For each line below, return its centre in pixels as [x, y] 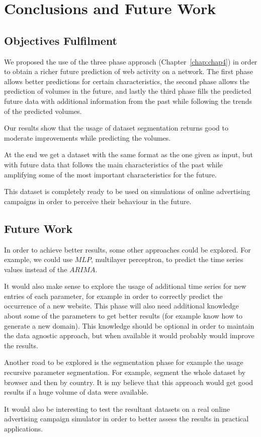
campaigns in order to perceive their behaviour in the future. [98, 201]
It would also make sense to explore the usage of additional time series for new [125, 286]
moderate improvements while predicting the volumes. [88, 137]
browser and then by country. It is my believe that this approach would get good [129, 382]
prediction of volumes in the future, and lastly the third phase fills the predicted [128, 91]
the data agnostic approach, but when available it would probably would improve [129, 335]
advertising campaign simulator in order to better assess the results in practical [126, 419]
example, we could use [38, 259]
